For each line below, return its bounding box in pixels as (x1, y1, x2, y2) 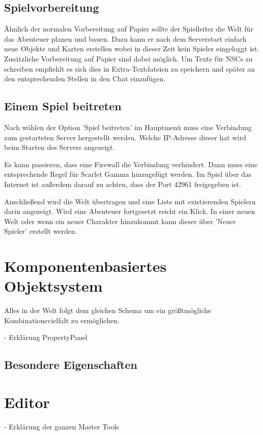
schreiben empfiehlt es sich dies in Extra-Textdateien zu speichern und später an (4, 63, 255, 74)
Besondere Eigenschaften (4, 357, 137, 372)
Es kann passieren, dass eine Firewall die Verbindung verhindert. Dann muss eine (4, 159, 257, 169)
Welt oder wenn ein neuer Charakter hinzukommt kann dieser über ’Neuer (4, 215, 236, 226)
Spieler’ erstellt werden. (4, 226, 77, 236)
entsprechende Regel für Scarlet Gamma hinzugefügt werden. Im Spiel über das (4, 169, 252, 179)
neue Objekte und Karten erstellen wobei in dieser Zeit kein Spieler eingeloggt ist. (4, 43, 259, 54)
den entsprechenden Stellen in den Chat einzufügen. (4, 73, 166, 84)
